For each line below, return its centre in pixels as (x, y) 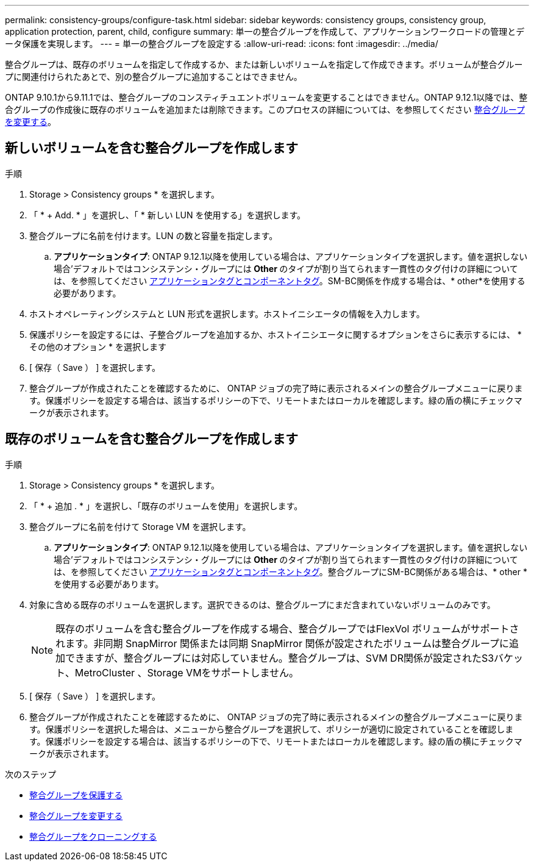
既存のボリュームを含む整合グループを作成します (152, 439)
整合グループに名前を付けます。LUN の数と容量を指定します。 (154, 235)
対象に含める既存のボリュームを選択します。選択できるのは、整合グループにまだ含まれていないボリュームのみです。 (262, 604)
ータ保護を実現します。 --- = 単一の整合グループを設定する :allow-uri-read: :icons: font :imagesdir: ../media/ (222, 44)
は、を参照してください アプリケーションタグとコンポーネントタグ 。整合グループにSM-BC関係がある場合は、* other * (290, 571)
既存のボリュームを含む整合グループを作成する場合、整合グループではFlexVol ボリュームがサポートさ (287, 628)
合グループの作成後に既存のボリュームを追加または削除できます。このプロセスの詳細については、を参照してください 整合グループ (265, 109)
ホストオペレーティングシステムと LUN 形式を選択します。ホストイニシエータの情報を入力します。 (227, 313)
